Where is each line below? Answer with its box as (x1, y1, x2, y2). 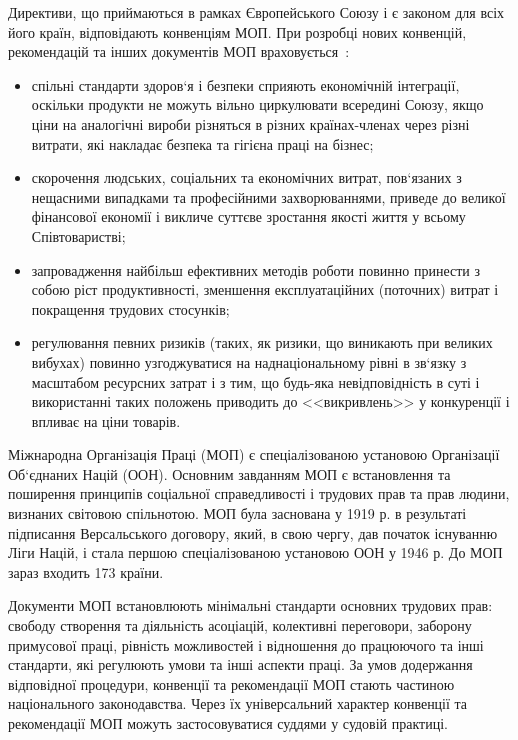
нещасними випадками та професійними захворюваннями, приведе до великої (31, 186, 506, 207)
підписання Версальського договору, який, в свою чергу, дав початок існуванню (8, 522, 498, 543)
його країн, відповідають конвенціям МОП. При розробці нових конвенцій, (8, 21, 467, 42)
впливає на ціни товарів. (31, 410, 181, 431)
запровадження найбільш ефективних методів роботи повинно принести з (31, 259, 480, 280)
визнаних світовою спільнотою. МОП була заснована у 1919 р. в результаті (8, 503, 467, 524)
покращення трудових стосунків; (31, 298, 230, 319)
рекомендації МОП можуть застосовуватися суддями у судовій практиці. (8, 713, 448, 733)
